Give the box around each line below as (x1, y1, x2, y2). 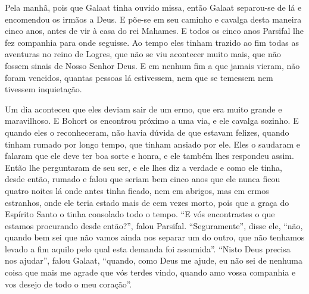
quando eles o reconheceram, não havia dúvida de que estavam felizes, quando (5, 126, 289, 138)
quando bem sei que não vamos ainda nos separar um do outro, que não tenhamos (5, 231, 305, 243)
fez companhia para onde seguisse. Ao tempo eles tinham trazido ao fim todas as (5, 36, 299, 48)
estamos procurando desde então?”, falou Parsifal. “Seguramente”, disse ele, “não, (5, 219, 303, 232)
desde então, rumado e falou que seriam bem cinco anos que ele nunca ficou (5, 173, 280, 185)
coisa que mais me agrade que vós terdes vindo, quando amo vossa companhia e (5, 266, 296, 279)
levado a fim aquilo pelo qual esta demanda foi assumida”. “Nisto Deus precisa (5, 242, 291, 255)
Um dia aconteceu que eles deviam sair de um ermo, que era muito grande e (5, 102, 282, 115)
